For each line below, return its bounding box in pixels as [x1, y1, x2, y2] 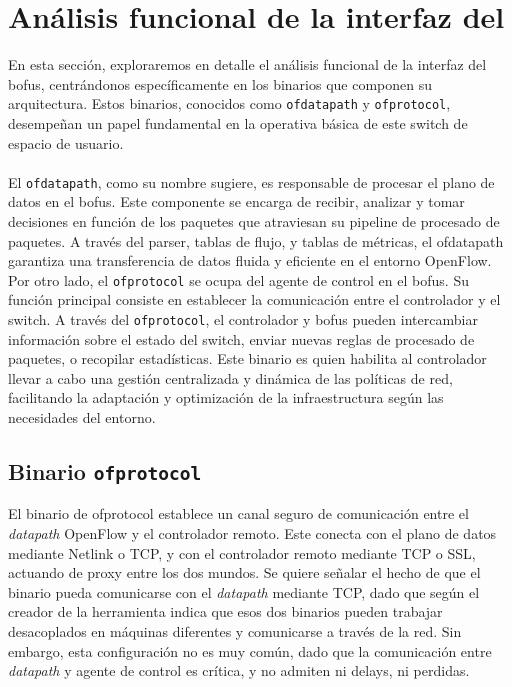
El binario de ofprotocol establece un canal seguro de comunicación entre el [8, 503, 469, 524]
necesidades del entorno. [8, 407, 156, 428]
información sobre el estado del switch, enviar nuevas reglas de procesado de [8, 328, 475, 349]
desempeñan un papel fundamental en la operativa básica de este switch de [8, 112, 468, 133]
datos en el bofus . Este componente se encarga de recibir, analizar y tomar [8, 191, 465, 212]
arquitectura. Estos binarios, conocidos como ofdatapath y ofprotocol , [8, 93, 451, 114]
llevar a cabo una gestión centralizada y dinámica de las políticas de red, [8, 367, 453, 388]
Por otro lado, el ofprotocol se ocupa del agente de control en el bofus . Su [8, 269, 469, 290]
